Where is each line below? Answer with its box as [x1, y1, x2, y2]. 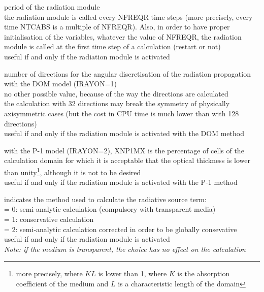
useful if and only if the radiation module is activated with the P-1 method [4, 177, 238, 187]
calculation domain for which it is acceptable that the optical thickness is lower [4, 155, 250, 166]
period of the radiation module [4, 2, 100, 12]
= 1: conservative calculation [4, 213, 94, 224]
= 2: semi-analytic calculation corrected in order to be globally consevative [4, 223, 237, 234]
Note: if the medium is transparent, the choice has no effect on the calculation [4, 243, 246, 254]
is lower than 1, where [98, 268, 167, 279]
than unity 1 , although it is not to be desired [4, 165, 141, 177]
